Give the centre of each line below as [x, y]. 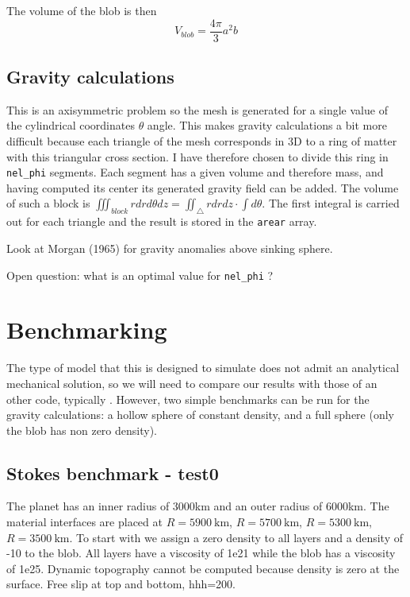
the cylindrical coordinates [71, 125]
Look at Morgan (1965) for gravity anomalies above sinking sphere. [170, 248]
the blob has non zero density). [82, 430]
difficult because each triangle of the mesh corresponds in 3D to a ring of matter [202, 141]
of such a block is [48, 203]
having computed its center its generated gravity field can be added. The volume [203, 187]
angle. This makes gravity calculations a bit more [267, 125]
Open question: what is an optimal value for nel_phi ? [140, 275]
